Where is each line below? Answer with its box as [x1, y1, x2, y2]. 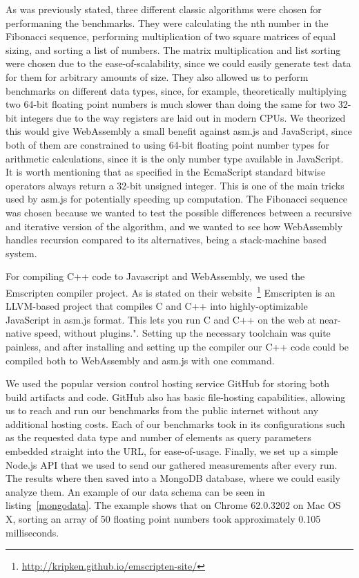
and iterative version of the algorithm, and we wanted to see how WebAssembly [6, 218, 343, 233]
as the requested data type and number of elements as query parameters [6, 430, 311, 445]
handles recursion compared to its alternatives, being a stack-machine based [6, 232, 327, 247]
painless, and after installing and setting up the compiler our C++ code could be [6, 339, 349, 353]
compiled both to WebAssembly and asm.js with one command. [6, 353, 275, 367]
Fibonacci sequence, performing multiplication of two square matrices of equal [6, 29, 336, 44]
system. [6, 245, 37, 260]
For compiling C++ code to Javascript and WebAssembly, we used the [6, 269, 305, 283]
